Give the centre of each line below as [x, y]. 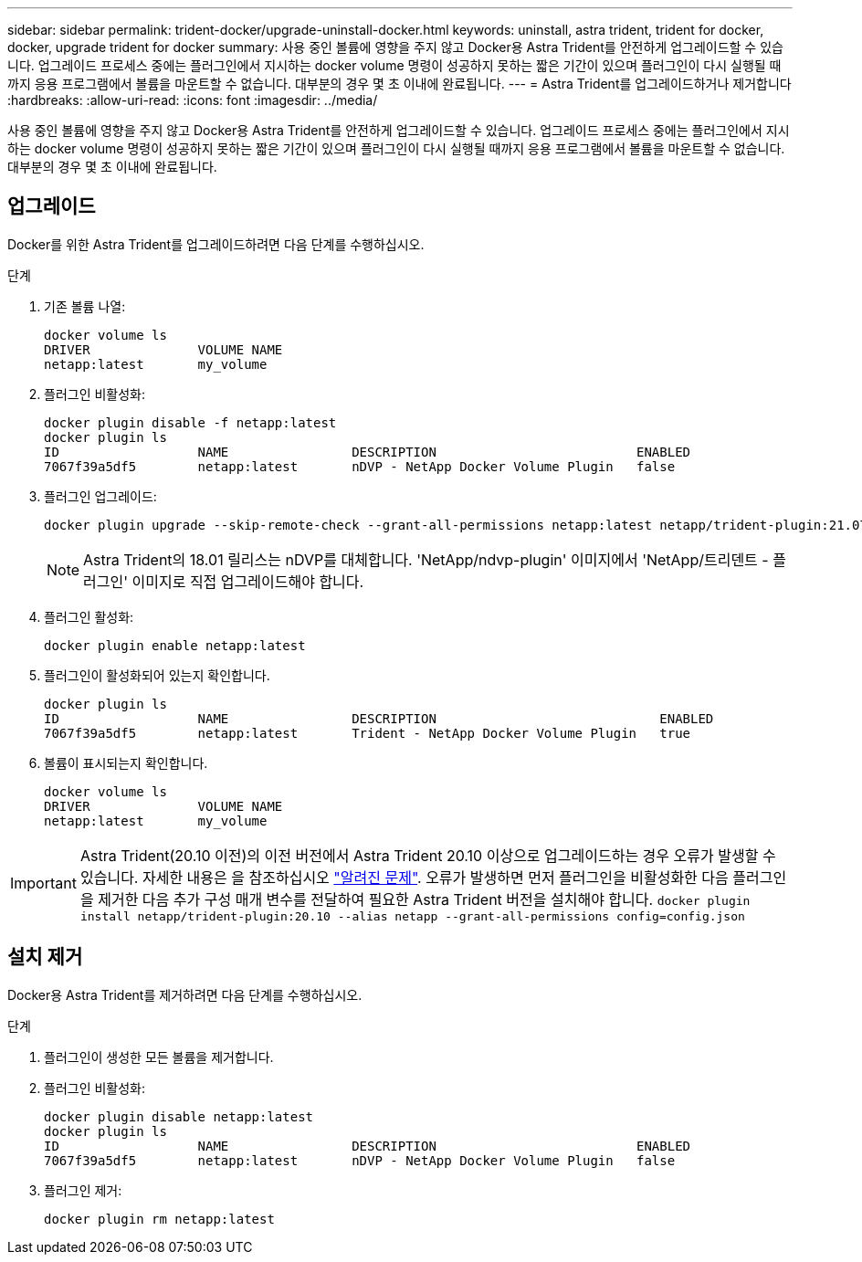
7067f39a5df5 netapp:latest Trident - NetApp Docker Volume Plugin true [368, 733]
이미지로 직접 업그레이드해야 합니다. [248, 581]
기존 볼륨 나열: [85, 306]
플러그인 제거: [83, 1190]
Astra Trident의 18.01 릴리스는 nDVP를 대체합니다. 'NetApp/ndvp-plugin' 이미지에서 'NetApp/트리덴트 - [426, 559]
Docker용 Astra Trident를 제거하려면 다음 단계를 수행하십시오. [185, 994]
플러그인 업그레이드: [100, 496]
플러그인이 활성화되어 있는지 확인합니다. [157, 675]
